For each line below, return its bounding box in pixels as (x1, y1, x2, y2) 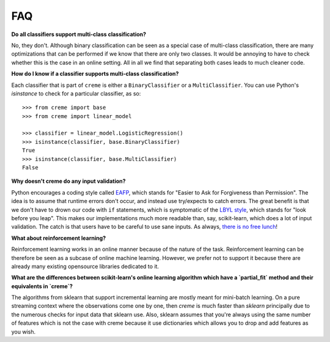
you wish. (11, 328, 36, 335)
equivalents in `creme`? (11, 282, 73, 290)
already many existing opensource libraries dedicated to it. (11, 262, 159, 270)
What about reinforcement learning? (11, 234, 106, 242)
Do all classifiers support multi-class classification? (11, 31, 147, 38)
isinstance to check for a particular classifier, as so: (11, 89, 141, 97)
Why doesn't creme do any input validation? (11, 177, 126, 185)
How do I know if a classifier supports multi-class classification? (11, 70, 179, 78)
